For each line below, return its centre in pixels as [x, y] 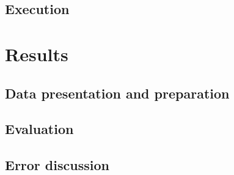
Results [37, 54]
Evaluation [39, 129]
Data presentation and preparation [117, 93]
